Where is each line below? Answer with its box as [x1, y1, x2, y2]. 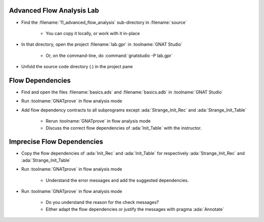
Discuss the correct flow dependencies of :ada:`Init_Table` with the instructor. [45, 125, 202, 131]
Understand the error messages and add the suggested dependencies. [45, 177, 189, 183]
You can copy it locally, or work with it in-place [45, 30, 140, 36]
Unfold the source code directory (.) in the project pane [21, 64, 133, 70]
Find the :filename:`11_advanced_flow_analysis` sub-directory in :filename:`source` [21, 19, 187, 25]
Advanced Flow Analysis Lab [9, 6, 99, 15]
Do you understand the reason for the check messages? [45, 200, 159, 205]
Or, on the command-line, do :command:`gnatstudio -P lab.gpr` [45, 53, 173, 58]
